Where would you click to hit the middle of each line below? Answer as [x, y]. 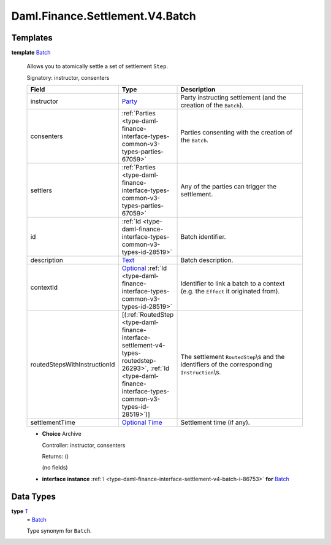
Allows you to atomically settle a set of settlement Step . [97, 66]
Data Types [34, 496]
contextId [44, 287]
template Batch [31, 53]
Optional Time [142, 422]
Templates [32, 38]
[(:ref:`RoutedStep [148, 315]
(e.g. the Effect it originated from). [230, 292]
